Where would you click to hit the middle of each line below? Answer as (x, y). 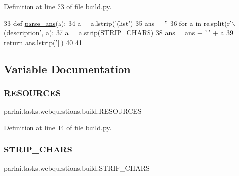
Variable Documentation (67, 68)
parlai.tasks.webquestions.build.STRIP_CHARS (77, 167)
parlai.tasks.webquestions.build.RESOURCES (73, 111)
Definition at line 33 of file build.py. (58, 6)
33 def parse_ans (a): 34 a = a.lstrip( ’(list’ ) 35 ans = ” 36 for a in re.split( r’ (118, 23)
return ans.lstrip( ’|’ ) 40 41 (43, 42)
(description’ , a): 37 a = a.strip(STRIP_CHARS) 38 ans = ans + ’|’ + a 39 (119, 33)
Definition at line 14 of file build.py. (58, 127)
